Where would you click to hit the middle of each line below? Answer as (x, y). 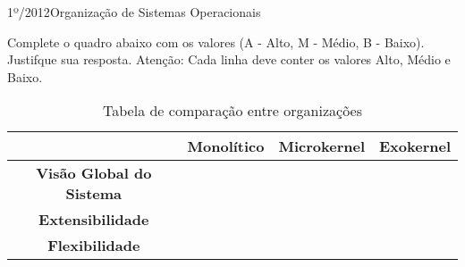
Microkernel (322, 146)
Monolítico (226, 146)
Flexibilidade (94, 246)
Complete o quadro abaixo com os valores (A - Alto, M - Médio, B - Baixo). (216, 42)
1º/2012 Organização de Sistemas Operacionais (134, 12)
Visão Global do (94, 173)
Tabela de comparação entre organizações (232, 111)
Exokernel (415, 146)
